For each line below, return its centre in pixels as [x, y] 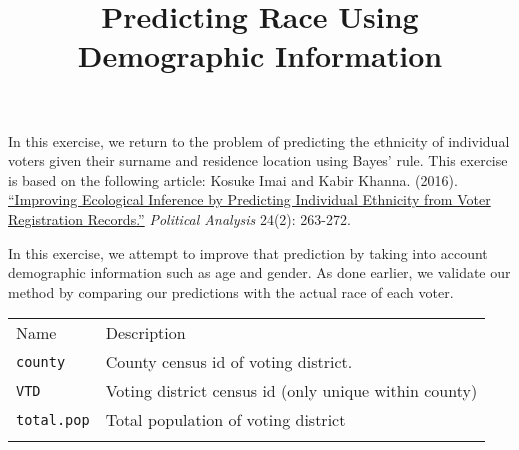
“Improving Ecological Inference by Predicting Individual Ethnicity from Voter [249, 199]
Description [145, 333]
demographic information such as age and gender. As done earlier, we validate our [259, 272]
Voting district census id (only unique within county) [291, 391]
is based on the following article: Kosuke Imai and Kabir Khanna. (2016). [233, 179]
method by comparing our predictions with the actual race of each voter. [231, 291]
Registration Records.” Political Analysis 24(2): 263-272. [179, 218]
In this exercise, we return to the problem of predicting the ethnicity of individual [259, 140]
